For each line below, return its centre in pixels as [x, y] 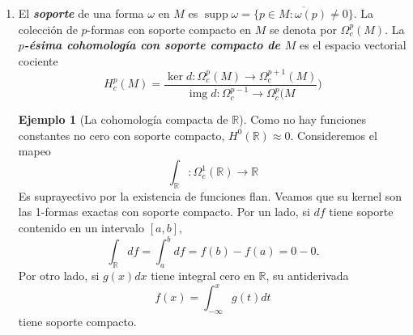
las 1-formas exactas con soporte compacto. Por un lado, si [164, 212]
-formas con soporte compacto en [169, 29]
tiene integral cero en [203, 275]
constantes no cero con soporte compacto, [121, 135]
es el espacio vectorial [353, 45]
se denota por [303, 29]
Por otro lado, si [59, 275]
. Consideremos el [334, 135]
